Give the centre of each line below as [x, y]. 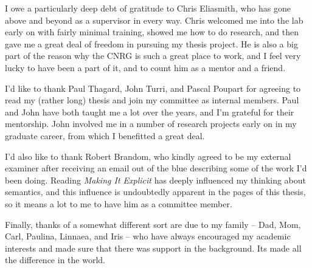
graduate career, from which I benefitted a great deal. [105, 135]
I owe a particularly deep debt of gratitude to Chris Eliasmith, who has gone [148, 8]
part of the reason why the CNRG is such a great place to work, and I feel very [153, 56]
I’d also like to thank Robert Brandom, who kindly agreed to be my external [148, 156]
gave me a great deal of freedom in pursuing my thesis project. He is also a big [151, 43]
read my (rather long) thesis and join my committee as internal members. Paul [152, 100]
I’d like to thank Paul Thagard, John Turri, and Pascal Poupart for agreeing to [153, 88]
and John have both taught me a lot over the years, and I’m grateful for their [150, 112]
